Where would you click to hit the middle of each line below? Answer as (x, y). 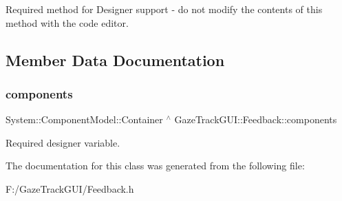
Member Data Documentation (115, 60)
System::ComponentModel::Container (84, 119)
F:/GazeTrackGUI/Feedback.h (70, 188)
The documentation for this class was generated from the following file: (155, 166)
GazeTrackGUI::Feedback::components (256, 119)
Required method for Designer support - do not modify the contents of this (164, 9)
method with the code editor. (67, 22)
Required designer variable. (63, 142)
